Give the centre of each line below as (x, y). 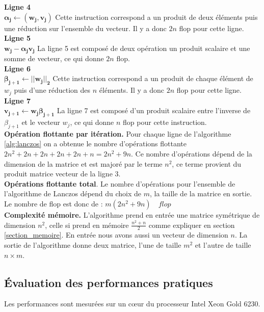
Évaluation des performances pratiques (109, 282)
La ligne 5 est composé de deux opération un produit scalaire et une (144, 48)
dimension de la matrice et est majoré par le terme (83, 163)
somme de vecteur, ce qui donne (54, 58)
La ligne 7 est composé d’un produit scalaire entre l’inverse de (154, 110)
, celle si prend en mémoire (87, 225)
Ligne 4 (17, 7)
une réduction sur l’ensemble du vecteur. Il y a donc (85, 28)
